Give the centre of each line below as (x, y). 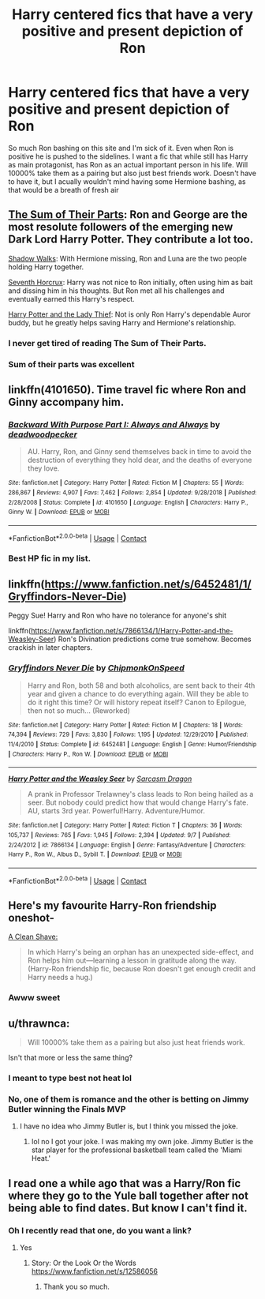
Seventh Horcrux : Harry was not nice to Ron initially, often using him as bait (131, 282)
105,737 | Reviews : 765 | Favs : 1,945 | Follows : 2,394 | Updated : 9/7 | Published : (119, 835)
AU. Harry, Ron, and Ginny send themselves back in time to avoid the (139, 452)
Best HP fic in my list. (50, 558)
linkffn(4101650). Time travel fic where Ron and (127, 390)
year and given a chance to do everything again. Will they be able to (138, 693)
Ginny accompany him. (66, 402)
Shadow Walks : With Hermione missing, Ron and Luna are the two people (127, 258)
